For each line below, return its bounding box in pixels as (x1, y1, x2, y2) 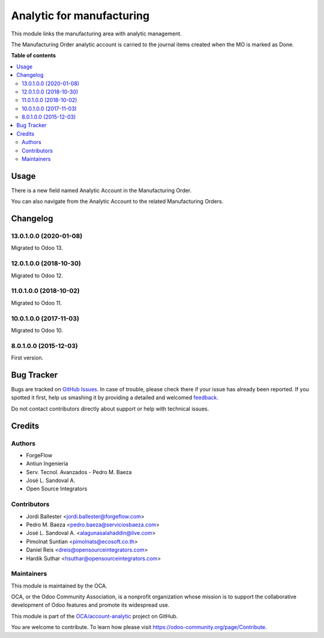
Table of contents (11, 52, 56, 59)
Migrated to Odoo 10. (11, 327, 63, 334)
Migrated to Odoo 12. (11, 272, 63, 279)
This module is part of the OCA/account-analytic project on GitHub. (11, 612, 178, 619)
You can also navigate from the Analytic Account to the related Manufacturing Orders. (11, 198, 224, 205)
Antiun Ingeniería (26, 460, 68, 468)
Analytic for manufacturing (11, 9, 150, 22)
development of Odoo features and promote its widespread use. (11, 601, 170, 609)
